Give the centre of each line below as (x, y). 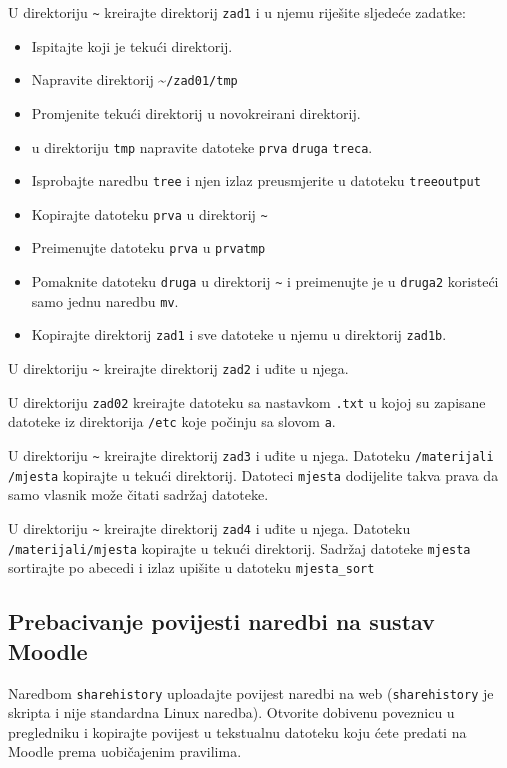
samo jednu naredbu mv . (105, 300)
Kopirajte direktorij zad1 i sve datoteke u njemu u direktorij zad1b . (239, 334)
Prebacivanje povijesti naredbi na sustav (221, 621)
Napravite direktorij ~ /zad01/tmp (134, 79)
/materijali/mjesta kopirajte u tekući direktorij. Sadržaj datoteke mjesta (239, 547)
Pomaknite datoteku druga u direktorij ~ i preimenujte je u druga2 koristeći (265, 281)
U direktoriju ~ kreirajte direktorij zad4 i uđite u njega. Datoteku (209, 527)
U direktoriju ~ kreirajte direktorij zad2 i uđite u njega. (178, 368)
